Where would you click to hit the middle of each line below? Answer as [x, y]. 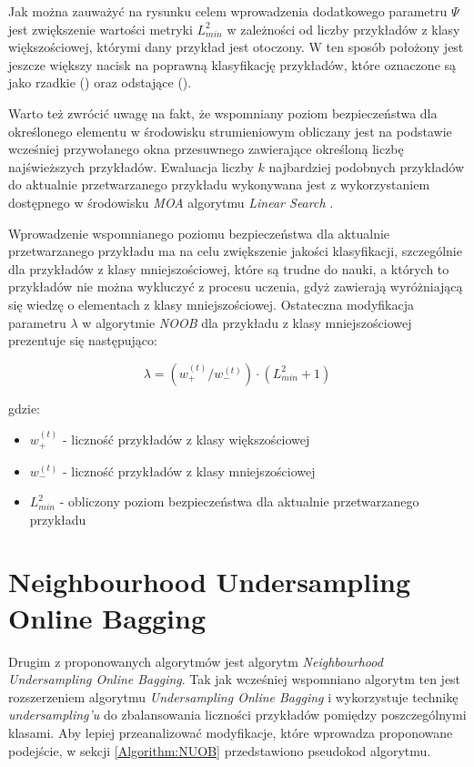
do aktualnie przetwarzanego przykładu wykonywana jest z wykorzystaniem [219, 184]
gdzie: [24, 408]
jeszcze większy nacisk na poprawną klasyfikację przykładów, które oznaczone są [232, 64]
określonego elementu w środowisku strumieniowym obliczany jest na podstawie [230, 131]
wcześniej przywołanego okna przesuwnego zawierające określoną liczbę [206, 149]
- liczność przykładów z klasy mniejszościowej [189, 470]
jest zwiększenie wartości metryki [101, 29]
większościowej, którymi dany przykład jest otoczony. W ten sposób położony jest [236, 47]
